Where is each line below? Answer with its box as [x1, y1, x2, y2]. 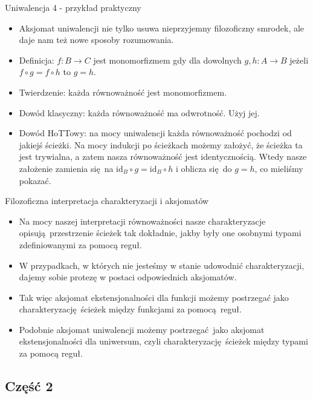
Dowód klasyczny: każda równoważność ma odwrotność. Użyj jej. [19, 106, 260, 119]
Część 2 [5, 377, 53, 395]
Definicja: [19, 53, 54, 66]
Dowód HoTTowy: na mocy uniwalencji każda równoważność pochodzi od [19, 127, 292, 139]
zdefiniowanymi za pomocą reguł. [19, 238, 142, 251]
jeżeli [289, 53, 309, 66]
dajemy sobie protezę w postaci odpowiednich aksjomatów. [19, 271, 237, 283]
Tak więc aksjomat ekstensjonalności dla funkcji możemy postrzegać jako [19, 291, 289, 303]
